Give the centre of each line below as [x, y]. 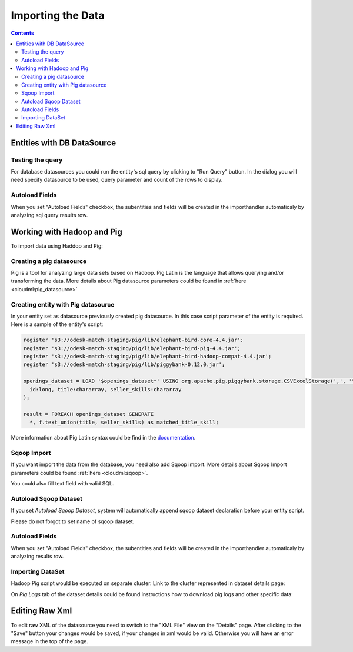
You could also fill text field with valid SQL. [62, 484]
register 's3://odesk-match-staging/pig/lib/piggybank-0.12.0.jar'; [124, 365]
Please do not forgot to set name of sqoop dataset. [73, 521]
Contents [23, 33]
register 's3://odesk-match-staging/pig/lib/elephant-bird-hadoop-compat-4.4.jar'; [147, 357]
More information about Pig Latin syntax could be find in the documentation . [103, 438]
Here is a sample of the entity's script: [57, 324]
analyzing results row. [37, 557]
